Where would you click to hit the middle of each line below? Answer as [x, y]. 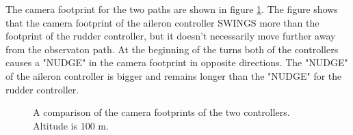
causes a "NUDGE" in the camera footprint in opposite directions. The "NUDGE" [177, 62]
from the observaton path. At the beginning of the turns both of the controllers [172, 49]
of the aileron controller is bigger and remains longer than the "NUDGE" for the [174, 75]
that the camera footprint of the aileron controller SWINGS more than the [162, 22]
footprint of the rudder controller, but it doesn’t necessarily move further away [171, 36]
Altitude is [55, 125]
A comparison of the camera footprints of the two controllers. [161, 112]
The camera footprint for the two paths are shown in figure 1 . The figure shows [172, 9]
